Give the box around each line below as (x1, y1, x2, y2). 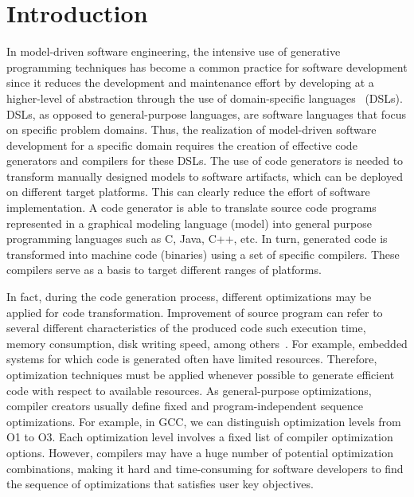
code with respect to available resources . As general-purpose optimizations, (6, 382, 372, 398)
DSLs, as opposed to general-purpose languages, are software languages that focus (6, 105, 407, 122)
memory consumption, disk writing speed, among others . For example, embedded (6, 335, 408, 351)
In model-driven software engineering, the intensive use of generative (6, 43, 341, 60)
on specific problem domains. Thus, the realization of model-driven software (6, 121, 377, 138)
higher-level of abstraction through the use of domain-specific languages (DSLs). (6, 89, 403, 106)
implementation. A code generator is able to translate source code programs (6, 199, 377, 216)
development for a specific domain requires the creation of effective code (6, 136, 357, 153)
